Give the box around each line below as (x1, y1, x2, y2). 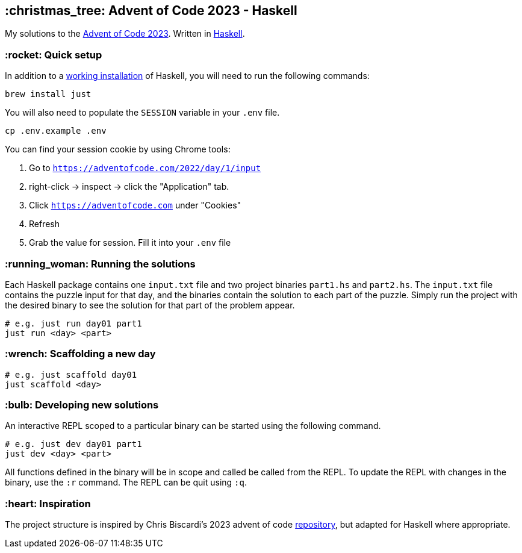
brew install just (5, 89, 92, 99)
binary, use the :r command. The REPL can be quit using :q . (5, 477, 247, 488)
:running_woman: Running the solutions (5, 257, 196, 270)
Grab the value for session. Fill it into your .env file (29, 237, 231, 248)
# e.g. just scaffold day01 (5, 369, 137, 380)
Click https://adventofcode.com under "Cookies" (29, 200, 241, 211)
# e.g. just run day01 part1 (5, 318, 142, 328)
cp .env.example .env (5, 126, 107, 136)
